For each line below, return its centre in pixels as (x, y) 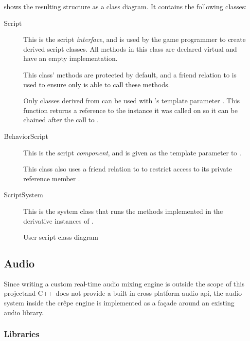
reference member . (52, 178)
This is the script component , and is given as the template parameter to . (132, 152)
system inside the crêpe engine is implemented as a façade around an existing (119, 303)
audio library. (24, 312)
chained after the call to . (61, 120)
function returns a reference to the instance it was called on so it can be (131, 110)
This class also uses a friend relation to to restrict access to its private (128, 169)
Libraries (22, 334)
